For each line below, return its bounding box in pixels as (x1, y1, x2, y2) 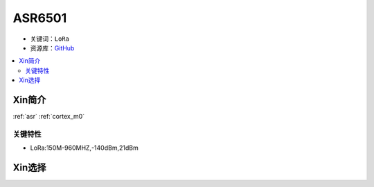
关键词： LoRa (30, 35, 69, 43)
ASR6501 (12, 10, 67, 26)
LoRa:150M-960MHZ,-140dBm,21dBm (30, 144, 139, 152)
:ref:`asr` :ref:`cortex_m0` (12, 112, 85, 121)
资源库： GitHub (30, 43, 75, 52)
